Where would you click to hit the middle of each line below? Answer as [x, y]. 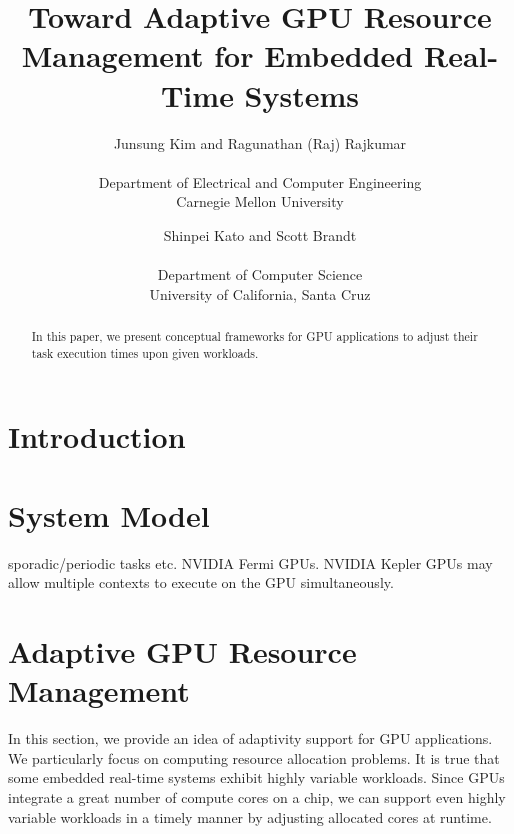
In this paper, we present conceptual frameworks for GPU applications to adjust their [254, 336]
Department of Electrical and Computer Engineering [260, 181]
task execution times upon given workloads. [145, 352]
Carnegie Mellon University [260, 201]
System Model [109, 514]
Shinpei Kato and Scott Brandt [260, 234]
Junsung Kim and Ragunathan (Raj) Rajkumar [260, 142]
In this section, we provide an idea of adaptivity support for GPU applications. [250, 738]
